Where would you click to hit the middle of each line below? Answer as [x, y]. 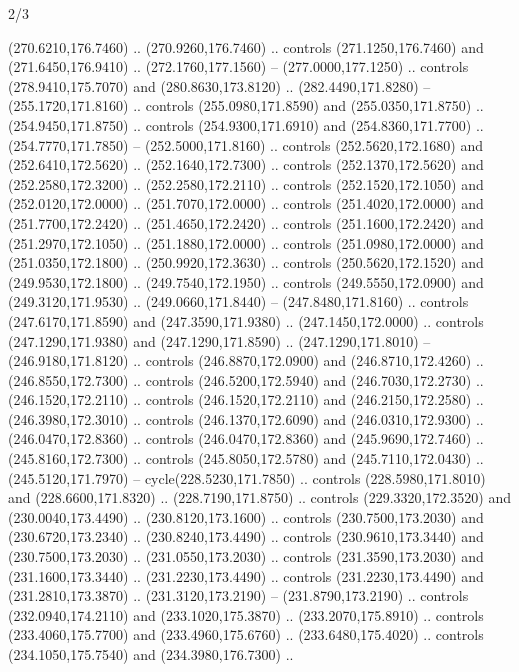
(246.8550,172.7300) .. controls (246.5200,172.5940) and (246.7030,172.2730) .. [246, 379]
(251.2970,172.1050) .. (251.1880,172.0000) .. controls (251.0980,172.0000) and [246, 242]
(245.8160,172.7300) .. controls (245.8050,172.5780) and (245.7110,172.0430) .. [246, 458]
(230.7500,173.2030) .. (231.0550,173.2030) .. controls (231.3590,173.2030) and [246, 556]
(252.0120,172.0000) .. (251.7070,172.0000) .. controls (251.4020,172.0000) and [246, 203]
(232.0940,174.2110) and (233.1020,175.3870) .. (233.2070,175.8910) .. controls [246, 614]
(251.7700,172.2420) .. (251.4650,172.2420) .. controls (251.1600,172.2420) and [246, 222]
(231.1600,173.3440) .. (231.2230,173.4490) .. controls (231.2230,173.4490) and [246, 575]
